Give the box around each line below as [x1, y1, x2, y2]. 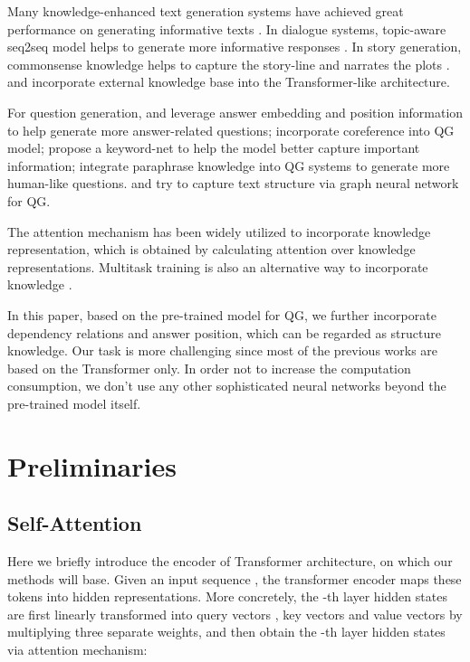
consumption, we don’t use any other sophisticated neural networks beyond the [7, 376, 446, 395]
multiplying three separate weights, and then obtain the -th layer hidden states [7, 622, 446, 641]
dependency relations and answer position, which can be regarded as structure [7, 323, 441, 342]
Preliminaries [7, 447, 177, 484]
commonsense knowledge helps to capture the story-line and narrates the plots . [7, 54, 450, 73]
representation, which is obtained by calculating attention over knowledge [7, 240, 416, 259]
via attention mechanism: [7, 640, 148, 659]
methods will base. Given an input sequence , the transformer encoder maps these [7, 569, 462, 588]
